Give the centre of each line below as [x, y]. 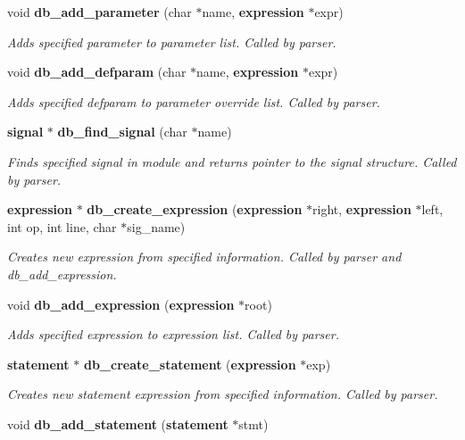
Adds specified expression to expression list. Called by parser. [173, 334]
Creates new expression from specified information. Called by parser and [204, 257]
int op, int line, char [62, 226]
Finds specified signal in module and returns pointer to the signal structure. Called [232, 161]
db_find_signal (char [122, 132]
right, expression [362, 209]
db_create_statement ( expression [190, 364]
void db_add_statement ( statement [118, 423]
